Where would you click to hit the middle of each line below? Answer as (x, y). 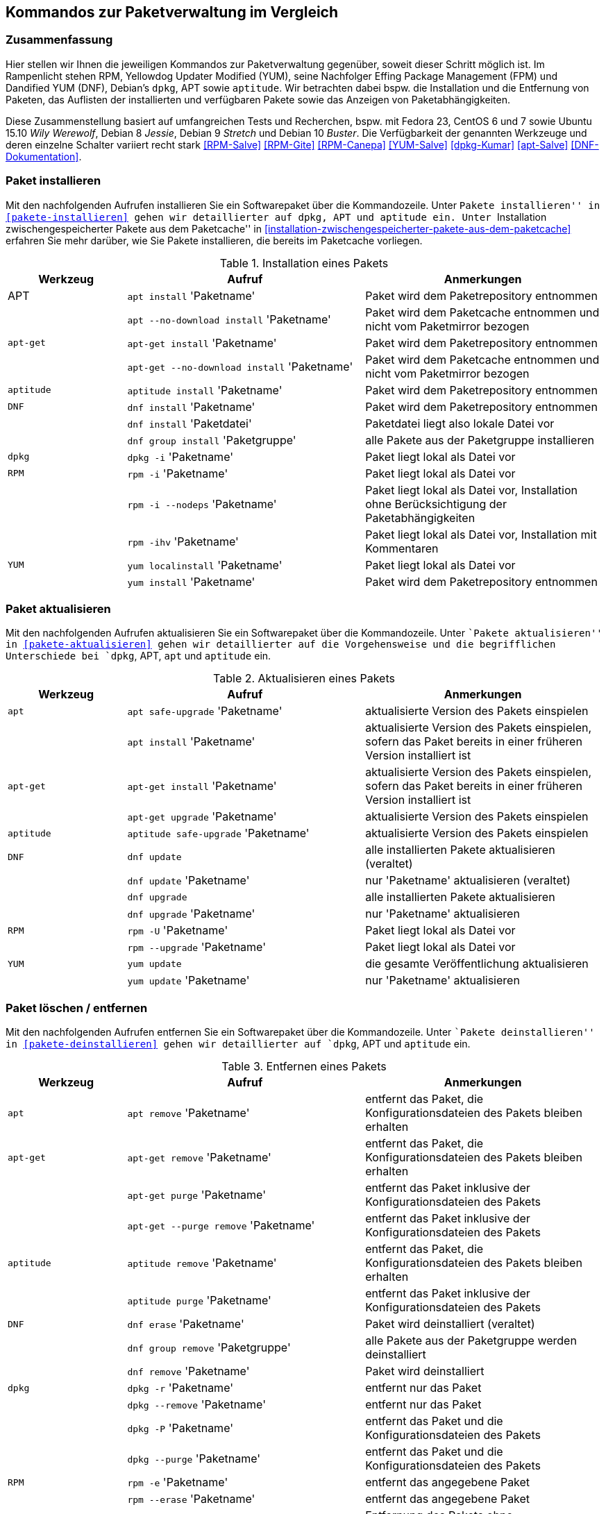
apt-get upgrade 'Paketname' (202, 817)
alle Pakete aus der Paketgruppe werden (471, 1341)
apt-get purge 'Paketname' (196, 1195)
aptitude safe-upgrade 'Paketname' (218, 833)
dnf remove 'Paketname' (188, 1371)
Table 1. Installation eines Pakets (304, 263)
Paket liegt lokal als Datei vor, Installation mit (481, 534)
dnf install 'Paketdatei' (190, 423)
